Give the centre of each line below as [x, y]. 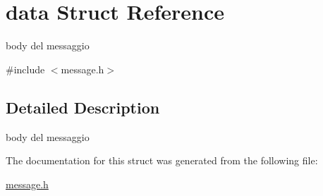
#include [25, 69]
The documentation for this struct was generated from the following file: [162, 160]
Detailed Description [83, 107]
